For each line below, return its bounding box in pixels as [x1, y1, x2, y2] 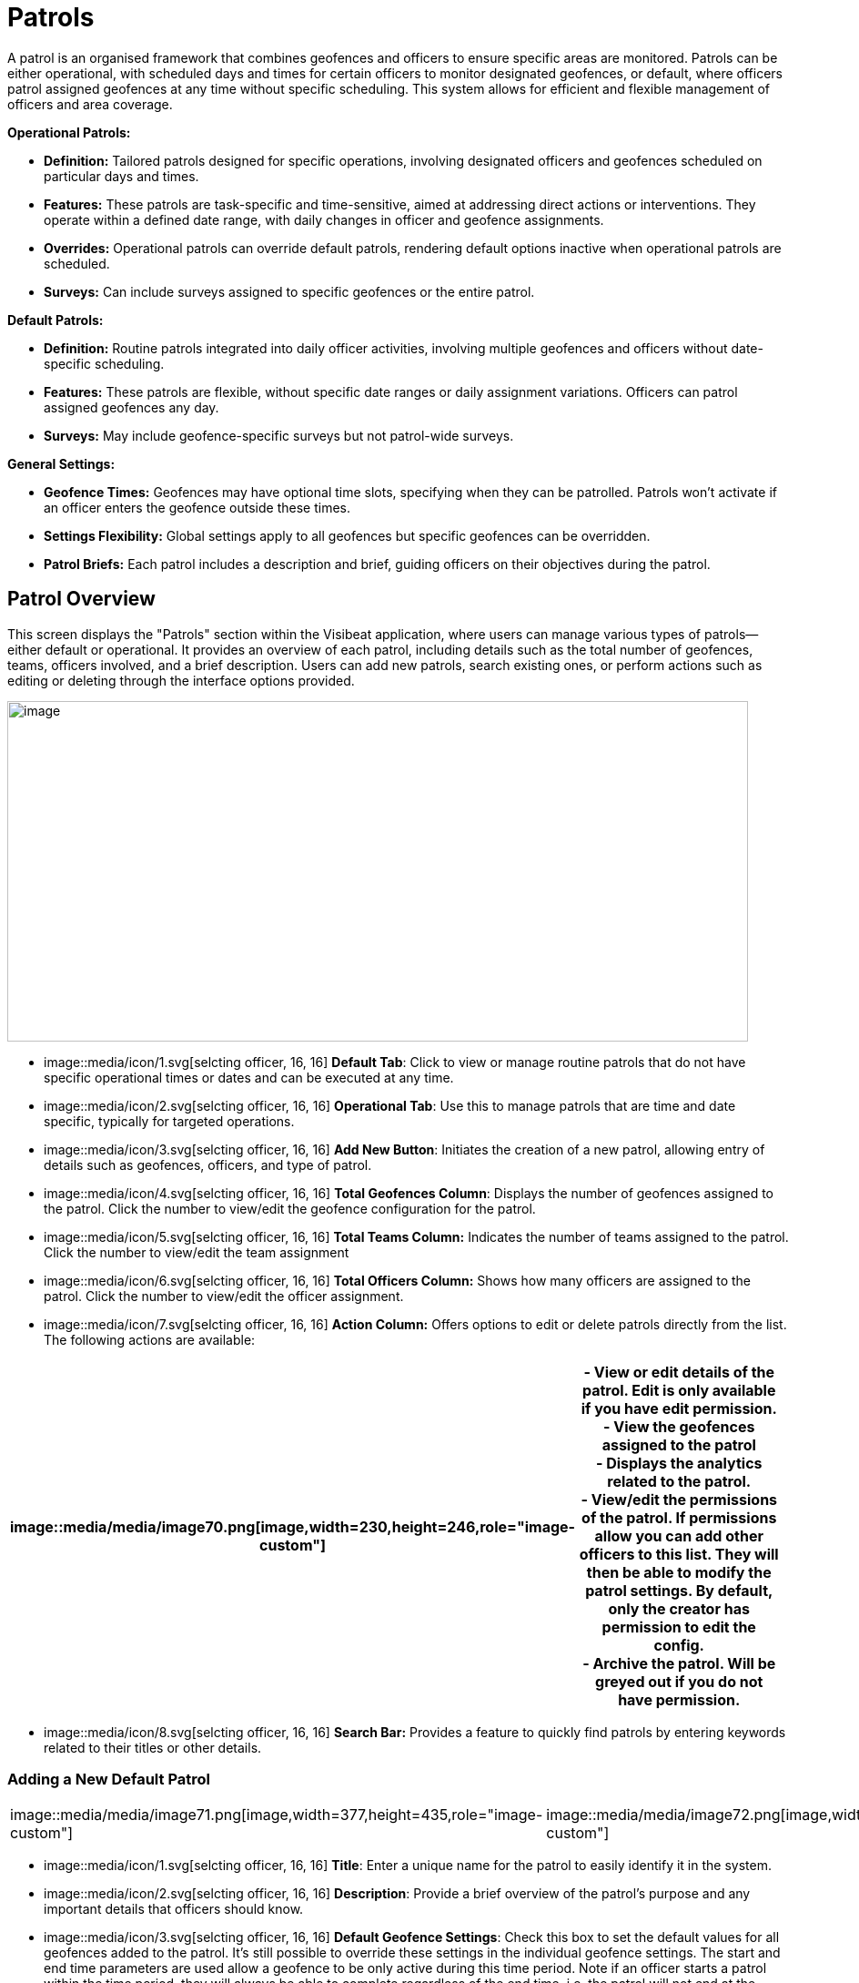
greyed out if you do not [595, 1672, 763, 1691]
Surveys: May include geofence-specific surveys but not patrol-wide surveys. [44, 427, 514, 443]
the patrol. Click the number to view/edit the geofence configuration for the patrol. [44, 1200, 536, 1216]
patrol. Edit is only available [581, 1380, 776, 1399]
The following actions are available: [44, 1331, 256, 1347]
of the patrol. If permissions [581, 1508, 777, 1527]
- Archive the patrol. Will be [582, 1653, 776, 1673]
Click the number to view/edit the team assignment [44, 1244, 349, 1260]
